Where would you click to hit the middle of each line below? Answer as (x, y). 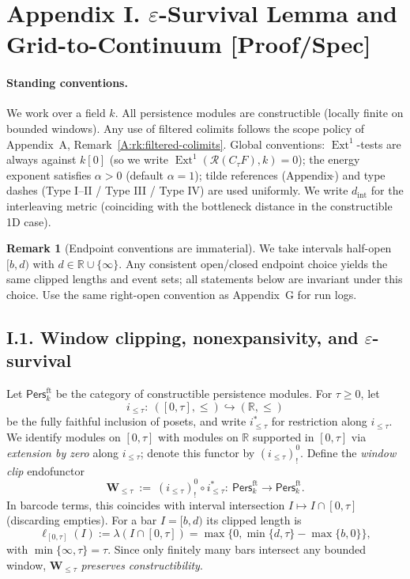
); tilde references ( (240, 174)
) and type (360, 174)
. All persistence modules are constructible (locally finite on (259, 113)
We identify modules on (64, 436)
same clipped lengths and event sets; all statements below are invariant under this (205, 279)
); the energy (329, 159)
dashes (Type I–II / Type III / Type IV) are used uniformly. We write (177, 190)
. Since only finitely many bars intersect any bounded (237, 549)
